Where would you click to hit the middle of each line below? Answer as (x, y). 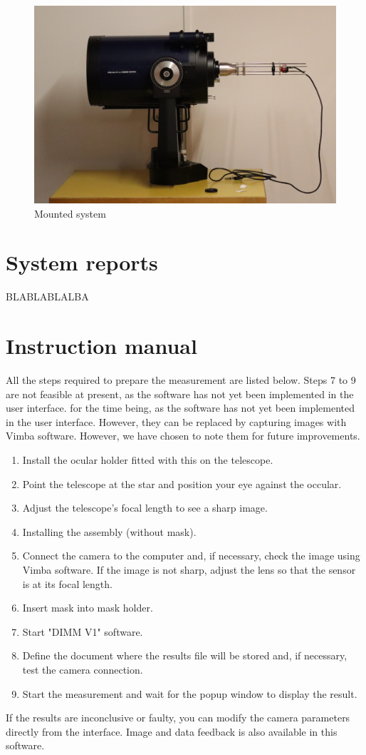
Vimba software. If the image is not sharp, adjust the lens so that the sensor (189, 569)
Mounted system (70, 213)
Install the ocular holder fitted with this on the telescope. (148, 460)
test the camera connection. (83, 669)
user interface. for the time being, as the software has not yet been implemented (181, 408)
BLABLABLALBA (47, 297)
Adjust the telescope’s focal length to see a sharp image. (145, 508)
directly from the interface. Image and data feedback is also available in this (172, 731)
